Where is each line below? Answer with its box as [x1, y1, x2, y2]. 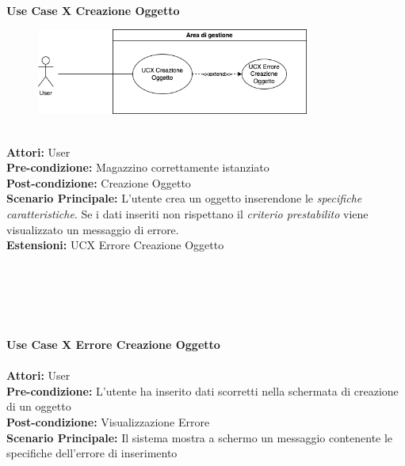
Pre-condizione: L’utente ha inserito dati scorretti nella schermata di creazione [6, 382, 399, 399]
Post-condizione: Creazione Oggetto [6, 174, 191, 191]
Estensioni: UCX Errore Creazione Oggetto [6, 237, 224, 253]
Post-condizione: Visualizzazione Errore [6, 414, 210, 430]
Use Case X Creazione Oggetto [6, 2, 180, 18]
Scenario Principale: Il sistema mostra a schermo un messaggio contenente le [6, 429, 393, 445]
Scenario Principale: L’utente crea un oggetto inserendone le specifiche [6, 190, 362, 206]
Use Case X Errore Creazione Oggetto [6, 336, 220, 353]
